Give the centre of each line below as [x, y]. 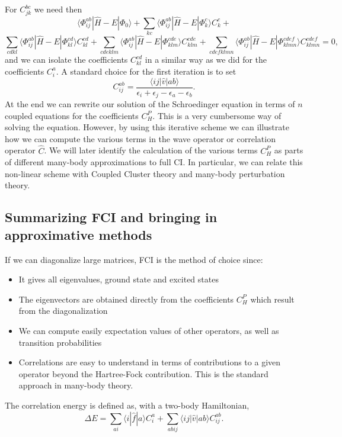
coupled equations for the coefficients [72, 115]
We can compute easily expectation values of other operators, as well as [149, 331]
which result [272, 299]
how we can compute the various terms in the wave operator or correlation [140, 138]
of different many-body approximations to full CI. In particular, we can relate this [154, 162]
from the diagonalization [63, 311]
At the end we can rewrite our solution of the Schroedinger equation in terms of [150, 104]
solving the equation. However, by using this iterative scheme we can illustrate [147, 127]
